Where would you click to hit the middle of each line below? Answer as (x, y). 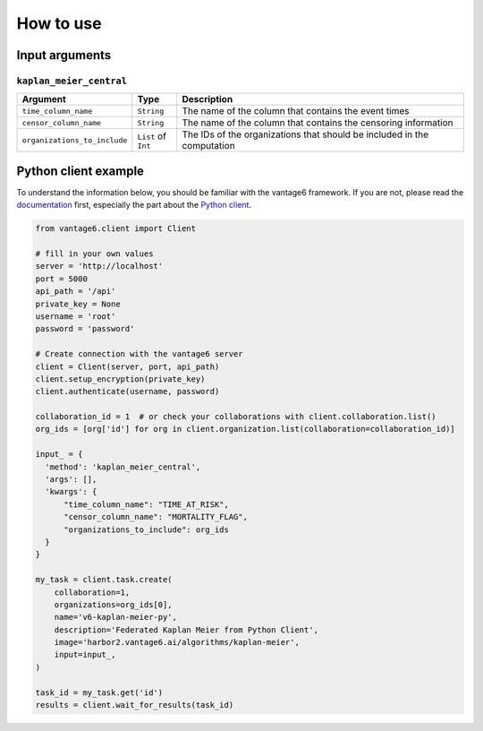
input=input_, (85, 655)
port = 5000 (62, 279)
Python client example (80, 171)
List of (152, 136)
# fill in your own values (94, 254)
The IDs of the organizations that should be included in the (305, 134)
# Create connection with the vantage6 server (139, 354)
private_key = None (78, 304)
